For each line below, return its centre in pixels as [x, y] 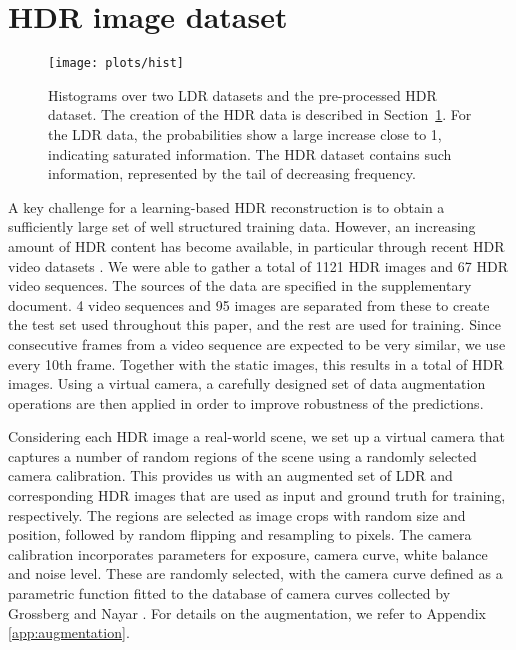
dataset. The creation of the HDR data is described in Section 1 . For [260, 114]
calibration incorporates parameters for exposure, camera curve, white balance [248, 553]
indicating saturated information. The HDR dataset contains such [250, 153]
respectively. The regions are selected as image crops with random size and [237, 514]
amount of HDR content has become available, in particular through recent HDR [256, 245]
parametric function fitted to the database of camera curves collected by [229, 593]
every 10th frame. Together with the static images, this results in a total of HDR [256, 363]
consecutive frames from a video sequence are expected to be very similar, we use [257, 343]
